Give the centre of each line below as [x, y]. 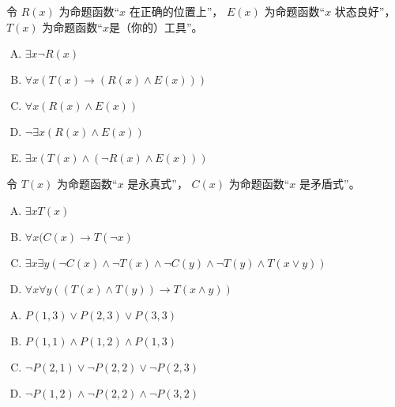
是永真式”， [158, 184]
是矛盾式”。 [330, 184]
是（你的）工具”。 [156, 26]
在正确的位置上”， [176, 11]
